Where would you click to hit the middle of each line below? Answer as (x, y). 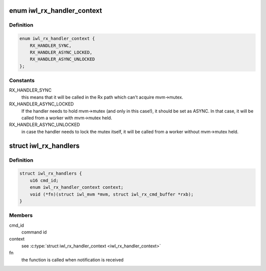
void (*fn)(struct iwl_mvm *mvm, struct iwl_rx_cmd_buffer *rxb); (112, 194)
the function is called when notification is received (73, 260)
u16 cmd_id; (44, 180)
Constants (22, 80)
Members (21, 215)
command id (34, 232)
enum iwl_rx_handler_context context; (77, 187)
